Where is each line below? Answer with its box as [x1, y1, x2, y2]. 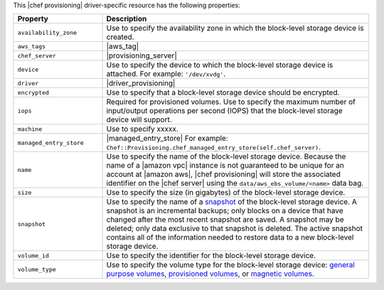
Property [17, 14, 49, 24]
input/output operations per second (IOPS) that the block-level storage [106, 106, 343, 116]
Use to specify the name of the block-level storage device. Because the [106, 151, 346, 161]
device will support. [106, 114, 172, 124]
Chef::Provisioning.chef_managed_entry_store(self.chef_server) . [106, 142, 321, 152]
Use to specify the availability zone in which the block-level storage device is [106, 23, 364, 33]
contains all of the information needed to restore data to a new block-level [106, 232, 354, 242]
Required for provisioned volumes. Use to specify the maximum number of [106, 97, 356, 107]
